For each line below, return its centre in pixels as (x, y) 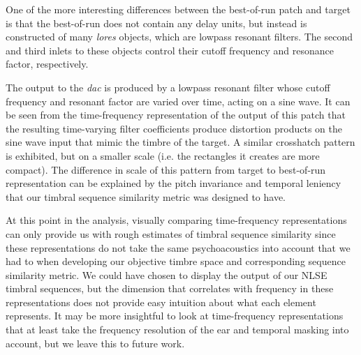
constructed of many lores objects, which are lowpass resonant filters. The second (179, 37)
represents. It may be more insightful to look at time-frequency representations (175, 316)
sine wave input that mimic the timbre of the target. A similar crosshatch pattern (180, 142)
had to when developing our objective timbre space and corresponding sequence (176, 261)
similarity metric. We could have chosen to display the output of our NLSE (167, 274)
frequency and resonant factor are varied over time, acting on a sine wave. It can (178, 101)
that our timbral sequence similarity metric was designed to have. (146, 196)
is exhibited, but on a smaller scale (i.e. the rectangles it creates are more (163, 155)
